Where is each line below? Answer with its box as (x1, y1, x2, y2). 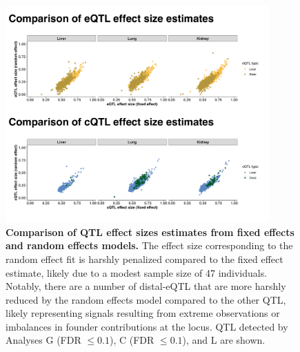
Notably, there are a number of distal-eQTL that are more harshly (6, 279, 286, 293)
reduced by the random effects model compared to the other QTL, (6, 292, 286, 306)
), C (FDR (109, 333, 154, 347)
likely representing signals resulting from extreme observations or (6, 306, 280, 320)
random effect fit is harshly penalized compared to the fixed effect (6, 251, 283, 266)
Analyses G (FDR (6, 333, 81, 347)
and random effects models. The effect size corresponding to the (6, 238, 293, 253)
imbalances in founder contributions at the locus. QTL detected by (6, 319, 288, 333)
